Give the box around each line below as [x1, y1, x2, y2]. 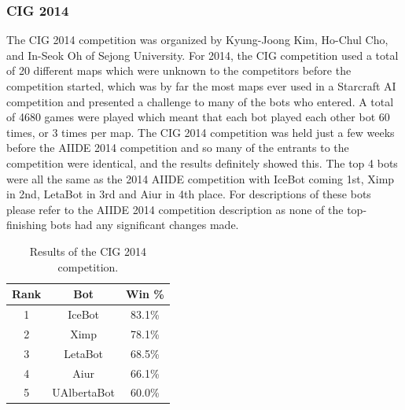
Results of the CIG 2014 [29, 242, 146, 259]
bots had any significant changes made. [50, 216, 239, 233]
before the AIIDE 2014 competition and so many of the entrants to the [6, 139, 349, 156]
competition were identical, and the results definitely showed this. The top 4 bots [6, 154, 398, 171]
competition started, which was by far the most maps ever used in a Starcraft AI [6, 78, 396, 94]
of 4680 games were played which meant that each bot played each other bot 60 [6, 109, 390, 125]
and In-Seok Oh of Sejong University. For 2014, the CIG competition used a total [6, 46, 399, 63]
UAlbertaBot [52, 384, 115, 401]
